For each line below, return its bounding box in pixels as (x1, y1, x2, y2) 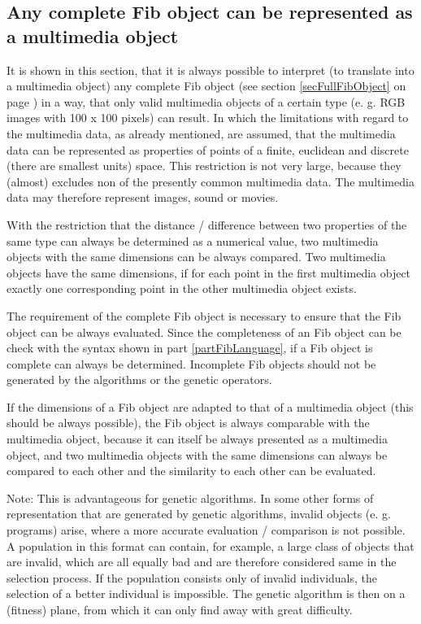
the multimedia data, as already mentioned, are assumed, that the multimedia (7, 124, 396, 142)
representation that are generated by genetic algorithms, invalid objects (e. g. (7, 505, 391, 522)
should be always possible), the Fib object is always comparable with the (7, 414, 370, 431)
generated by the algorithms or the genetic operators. (7, 371, 272, 388)
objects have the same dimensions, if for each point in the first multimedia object (7, 264, 411, 281)
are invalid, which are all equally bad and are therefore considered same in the (7, 553, 397, 570)
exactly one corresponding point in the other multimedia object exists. (7, 280, 357, 297)
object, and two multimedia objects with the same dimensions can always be (7, 446, 388, 463)
